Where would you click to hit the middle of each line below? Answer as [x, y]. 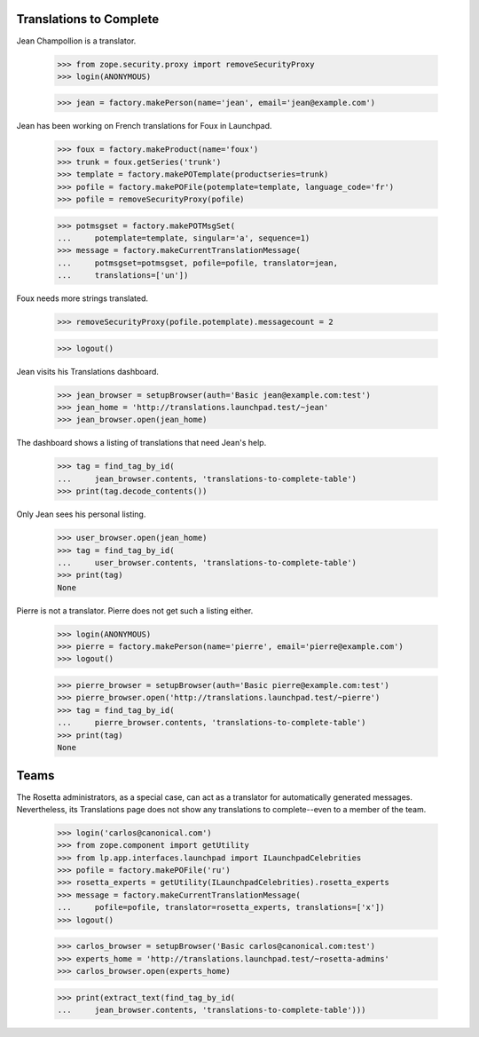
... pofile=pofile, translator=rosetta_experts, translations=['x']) [221, 907]
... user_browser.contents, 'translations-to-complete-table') [207, 562]
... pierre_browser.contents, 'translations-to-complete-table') [212, 723]
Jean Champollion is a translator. [76, 41]
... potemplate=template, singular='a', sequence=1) [184, 238]
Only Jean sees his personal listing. [81, 514]
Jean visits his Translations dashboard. [88, 371]
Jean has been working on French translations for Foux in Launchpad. [144, 126]
